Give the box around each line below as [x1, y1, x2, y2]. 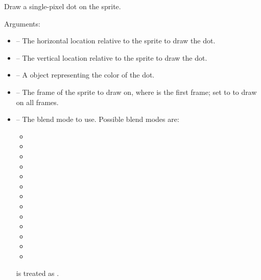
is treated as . [16, 268, 59, 278]
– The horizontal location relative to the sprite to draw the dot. [16, 35, 216, 46]
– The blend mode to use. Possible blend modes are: [16, 114, 179, 124]
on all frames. [16, 96, 59, 107]
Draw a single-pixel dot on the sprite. [4, 1, 121, 11]
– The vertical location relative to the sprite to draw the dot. [16, 52, 207, 63]
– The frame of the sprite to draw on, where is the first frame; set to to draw [16, 86, 257, 97]
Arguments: [4, 18, 40, 29]
